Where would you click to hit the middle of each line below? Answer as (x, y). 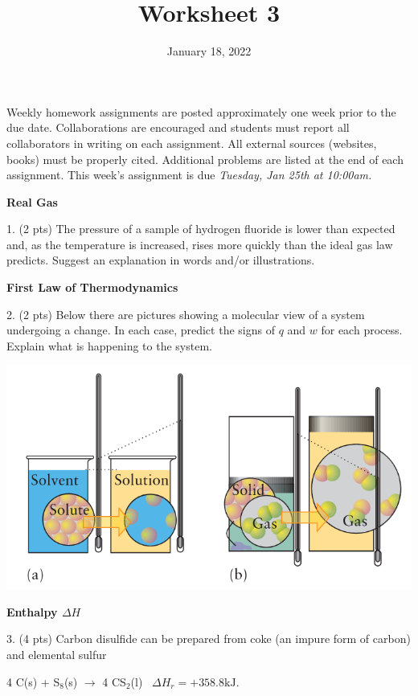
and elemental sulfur (57, 654)
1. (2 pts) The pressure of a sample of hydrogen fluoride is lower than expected (201, 229)
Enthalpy (32, 611)
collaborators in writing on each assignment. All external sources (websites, (192, 143)
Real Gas (32, 201)
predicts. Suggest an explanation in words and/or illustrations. (161, 260)
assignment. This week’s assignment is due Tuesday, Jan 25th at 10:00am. (189, 175)
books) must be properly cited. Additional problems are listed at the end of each (205, 159)
